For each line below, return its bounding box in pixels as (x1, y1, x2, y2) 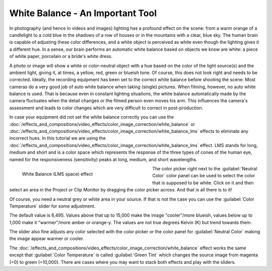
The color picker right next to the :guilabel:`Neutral (152, 165, 257, 171)
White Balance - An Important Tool (9, 8, 157, 19)
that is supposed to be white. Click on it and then (152, 179, 254, 186)
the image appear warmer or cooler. (9, 236, 84, 242)
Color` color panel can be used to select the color (152, 173, 255, 179)
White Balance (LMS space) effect (22, 171, 93, 177)
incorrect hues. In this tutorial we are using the (9, 135, 106, 141)
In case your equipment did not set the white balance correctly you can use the (9, 114, 174, 120)
